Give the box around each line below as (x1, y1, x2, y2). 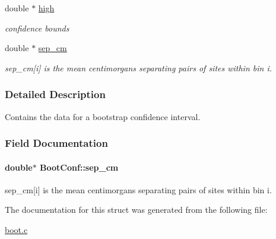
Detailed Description (5, 87, 106, 102)
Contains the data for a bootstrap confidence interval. (5, 110, 201, 122)
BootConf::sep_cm (40, 161, 119, 173)
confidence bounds (5, 21, 69, 34)
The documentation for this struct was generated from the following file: (5, 203, 268, 216)
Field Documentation (5, 136, 108, 150)
